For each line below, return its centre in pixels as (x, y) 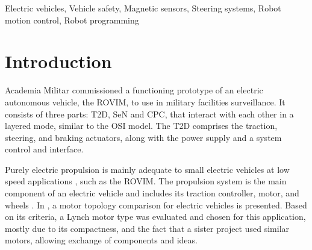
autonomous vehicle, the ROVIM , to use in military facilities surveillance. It (145, 102)
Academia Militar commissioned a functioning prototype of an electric (134, 90)
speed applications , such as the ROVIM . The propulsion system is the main (146, 181)
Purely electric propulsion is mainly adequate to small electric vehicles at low (147, 169)
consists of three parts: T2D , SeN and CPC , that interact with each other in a (149, 114)
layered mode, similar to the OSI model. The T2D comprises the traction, (141, 126)
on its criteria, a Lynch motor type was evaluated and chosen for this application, (155, 217)
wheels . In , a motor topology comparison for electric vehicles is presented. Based (156, 205)
